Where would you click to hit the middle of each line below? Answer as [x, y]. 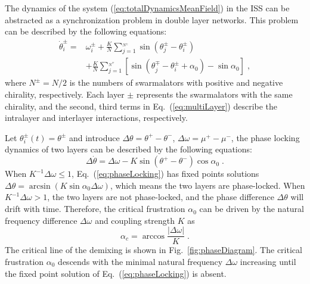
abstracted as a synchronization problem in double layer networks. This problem [152, 19]
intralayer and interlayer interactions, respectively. [96, 118]
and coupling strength [135, 220]
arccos [154, 236]
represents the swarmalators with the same [214, 94]
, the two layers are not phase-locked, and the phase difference [161, 197]
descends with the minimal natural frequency [140, 261]
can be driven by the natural [252, 209]
